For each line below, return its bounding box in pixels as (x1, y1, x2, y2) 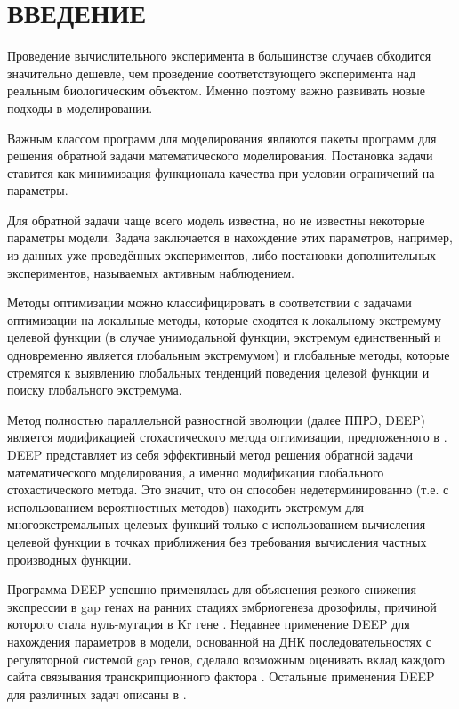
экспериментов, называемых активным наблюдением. (7, 263, 294, 281)
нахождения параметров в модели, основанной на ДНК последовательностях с (7, 632, 431, 650)
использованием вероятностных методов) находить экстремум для (7, 497, 364, 516)
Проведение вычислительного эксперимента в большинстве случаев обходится (7, 46, 431, 65)
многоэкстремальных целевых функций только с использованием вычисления (7, 515, 426, 534)
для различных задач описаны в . (7, 684, 187, 703)
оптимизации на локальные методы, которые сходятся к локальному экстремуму (7, 310, 442, 329)
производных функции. (7, 550, 132, 568)
